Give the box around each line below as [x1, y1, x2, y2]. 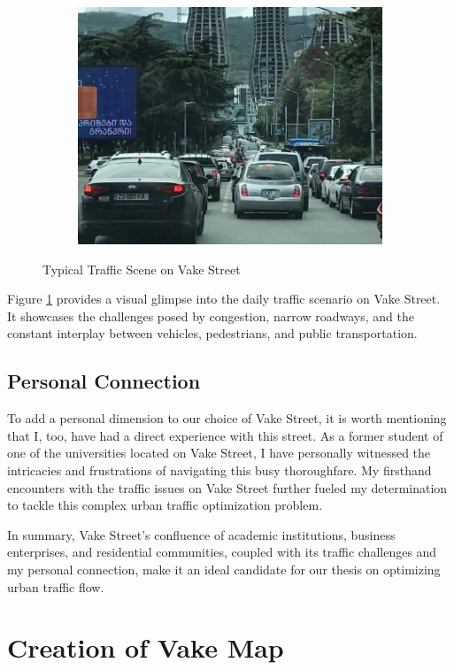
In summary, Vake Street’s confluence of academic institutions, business [7, 525, 396, 543]
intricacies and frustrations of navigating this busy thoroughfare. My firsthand [7, 461, 432, 480]
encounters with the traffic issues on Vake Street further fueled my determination [7, 478, 448, 497]
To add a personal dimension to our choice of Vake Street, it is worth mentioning [7, 409, 447, 427]
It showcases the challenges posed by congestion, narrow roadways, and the [7, 306, 414, 325]
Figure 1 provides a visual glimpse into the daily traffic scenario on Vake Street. [7, 289, 441, 308]
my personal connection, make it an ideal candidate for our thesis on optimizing [7, 560, 441, 578]
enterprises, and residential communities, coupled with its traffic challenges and [7, 543, 437, 561]
